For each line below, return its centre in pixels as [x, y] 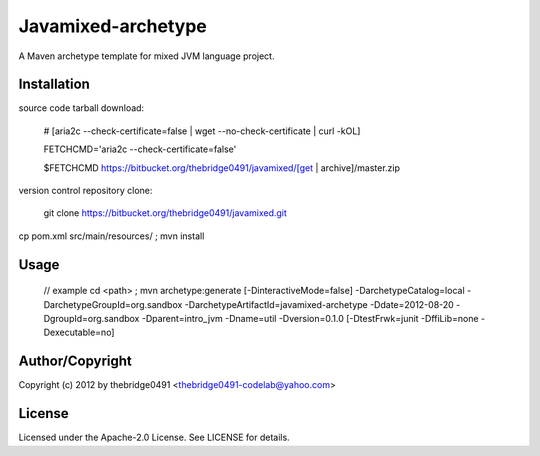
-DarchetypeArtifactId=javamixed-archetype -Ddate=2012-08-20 [319, 304]
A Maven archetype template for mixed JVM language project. [146, 56]
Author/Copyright [75, 361]
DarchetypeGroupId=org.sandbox [113, 304]
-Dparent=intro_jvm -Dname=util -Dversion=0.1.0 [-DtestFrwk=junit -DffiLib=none [310, 318]
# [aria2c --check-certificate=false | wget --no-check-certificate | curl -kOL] [202, 131]
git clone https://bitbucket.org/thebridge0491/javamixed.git [165, 213]
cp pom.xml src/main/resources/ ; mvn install [111, 236]
